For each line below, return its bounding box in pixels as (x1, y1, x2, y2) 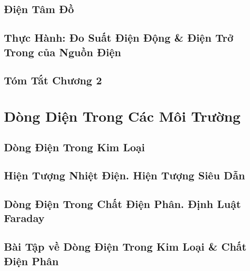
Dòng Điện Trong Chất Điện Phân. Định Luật (4, 196, 241, 211)
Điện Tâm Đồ (4, 1, 74, 16)
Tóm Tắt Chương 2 (4, 73, 102, 88)
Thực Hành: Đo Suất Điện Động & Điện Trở (4, 30, 234, 45)
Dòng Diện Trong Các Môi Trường (4, 106, 241, 126)
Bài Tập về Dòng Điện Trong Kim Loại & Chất (4, 239, 247, 254)
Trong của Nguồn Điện (4, 44, 121, 59)
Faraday (4, 210, 45, 225)
